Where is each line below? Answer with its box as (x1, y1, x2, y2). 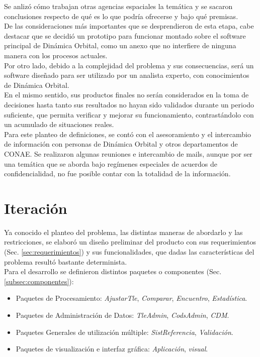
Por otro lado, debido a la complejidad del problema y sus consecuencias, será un (4, 60, 254, 70)
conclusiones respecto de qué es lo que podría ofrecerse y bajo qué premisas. (4, 11, 238, 21)
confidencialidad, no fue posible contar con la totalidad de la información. (4, 168, 231, 179)
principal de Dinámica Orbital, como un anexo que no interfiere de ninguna (4, 40, 236, 51)
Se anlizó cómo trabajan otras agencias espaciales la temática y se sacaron (4, 1, 233, 11)
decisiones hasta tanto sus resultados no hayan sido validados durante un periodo (4, 99, 254, 109)
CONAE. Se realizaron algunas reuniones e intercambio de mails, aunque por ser (4, 148, 252, 159)
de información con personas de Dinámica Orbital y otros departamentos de (4, 139, 238, 149)
